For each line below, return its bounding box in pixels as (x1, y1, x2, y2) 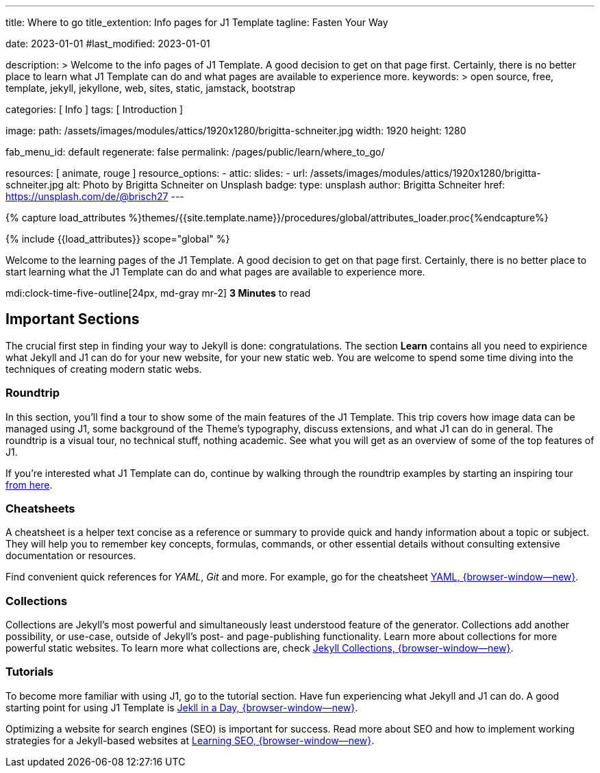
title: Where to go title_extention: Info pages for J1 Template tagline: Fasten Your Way (5, 16, 388, 28)
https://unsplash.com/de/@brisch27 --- (5, 191, 184, 202)
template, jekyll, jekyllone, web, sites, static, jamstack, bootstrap (5, 82, 295, 94)
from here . (5, 478, 53, 491)
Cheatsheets (5, 501, 75, 515)
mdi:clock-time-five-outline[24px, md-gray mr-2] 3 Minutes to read (5, 287, 311, 299)
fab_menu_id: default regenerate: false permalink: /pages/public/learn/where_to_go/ (5, 146, 385, 158)
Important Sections (5, 310, 140, 328)
